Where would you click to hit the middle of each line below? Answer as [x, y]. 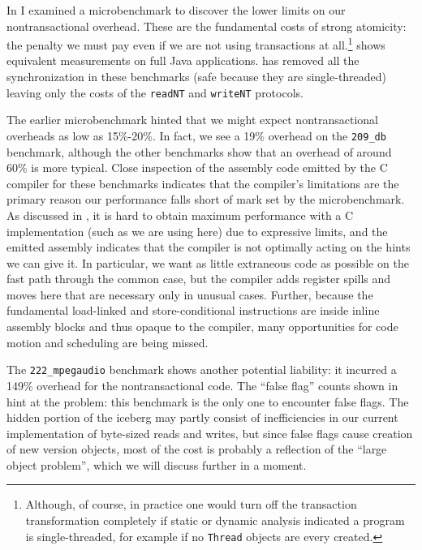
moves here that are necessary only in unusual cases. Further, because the [190, 294]
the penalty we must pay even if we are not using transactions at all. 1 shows [196, 43]
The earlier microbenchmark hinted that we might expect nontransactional [192, 120]
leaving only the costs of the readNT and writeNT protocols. [155, 92]
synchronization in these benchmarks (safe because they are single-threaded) [197, 77]
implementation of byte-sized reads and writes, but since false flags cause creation [210, 433]
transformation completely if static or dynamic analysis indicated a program [215, 520]
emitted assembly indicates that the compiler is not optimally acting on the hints [209, 247]
